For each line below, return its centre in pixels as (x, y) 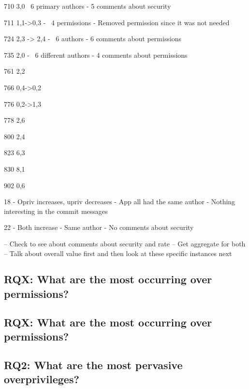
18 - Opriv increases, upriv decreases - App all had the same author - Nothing (120, 202)
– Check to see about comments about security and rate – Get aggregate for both (125, 243)
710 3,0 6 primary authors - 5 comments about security (88, 6)
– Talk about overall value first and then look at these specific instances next (118, 253)
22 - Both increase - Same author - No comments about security (99, 227)
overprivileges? (42, 379)
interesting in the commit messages (56, 211)
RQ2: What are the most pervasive (93, 365)
